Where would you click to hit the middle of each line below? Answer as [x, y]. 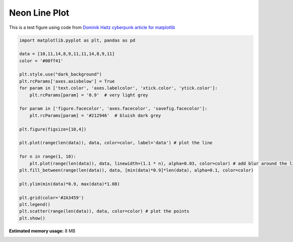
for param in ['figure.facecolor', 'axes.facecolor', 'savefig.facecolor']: [113, 109]
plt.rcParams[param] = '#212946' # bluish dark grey [95, 115]
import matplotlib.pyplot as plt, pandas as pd [77, 40]
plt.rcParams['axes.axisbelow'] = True [67, 81]
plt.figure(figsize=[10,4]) [53, 129]
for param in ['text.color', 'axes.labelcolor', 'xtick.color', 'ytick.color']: [118, 88]
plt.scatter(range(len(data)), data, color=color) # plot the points [104, 211]
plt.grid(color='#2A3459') [52, 198]
